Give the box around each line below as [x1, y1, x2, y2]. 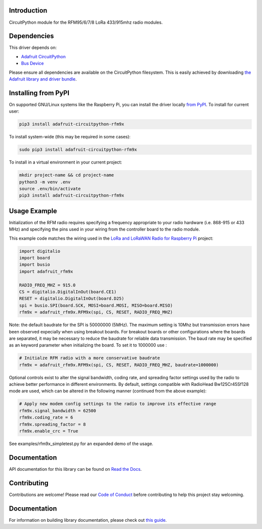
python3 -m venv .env [19, 179, 71, 184]
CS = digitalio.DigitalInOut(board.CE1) [19, 289, 116, 295]
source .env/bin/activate [19, 186, 81, 191]
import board [19, 255, 50, 261]
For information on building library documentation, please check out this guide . [9, 517, 167, 523]
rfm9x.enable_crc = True [19, 429, 79, 434]
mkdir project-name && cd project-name [19, 172, 114, 178]
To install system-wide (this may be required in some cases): [9, 134, 131, 140]
